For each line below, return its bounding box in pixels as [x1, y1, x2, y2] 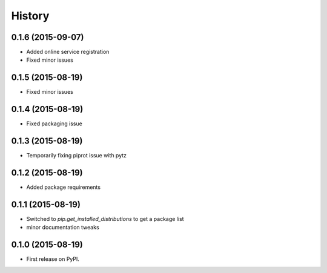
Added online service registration [26, 48, 110, 56]
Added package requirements [26, 183, 101, 191]
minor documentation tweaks [26, 224, 99, 231]
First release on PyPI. [26, 255, 80, 263]
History [11, 9, 50, 22]
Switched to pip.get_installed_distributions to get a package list [26, 215, 184, 222]
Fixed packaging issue [26, 120, 83, 127]
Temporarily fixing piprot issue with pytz [26, 152, 127, 159]
